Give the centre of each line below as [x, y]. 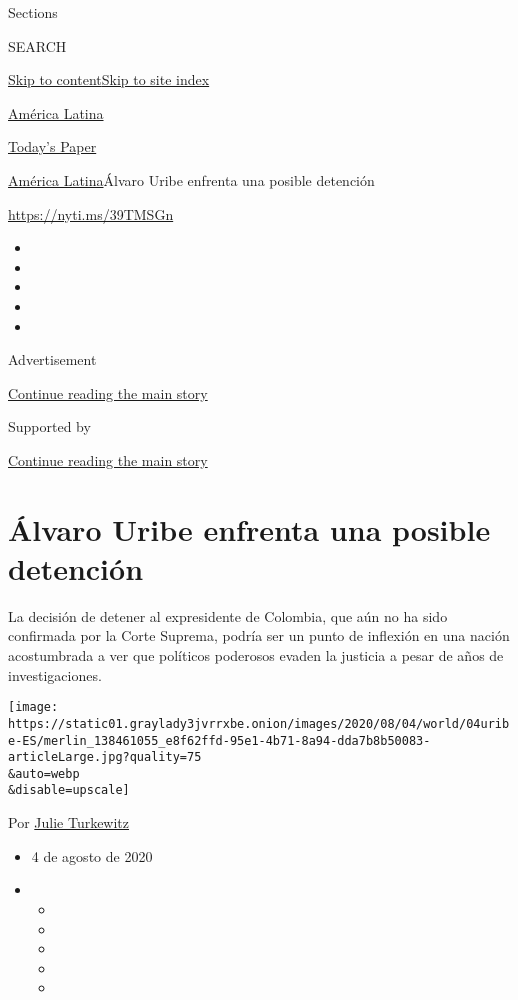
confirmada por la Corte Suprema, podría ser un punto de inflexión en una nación [259, 635]
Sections [33, 12]
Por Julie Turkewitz [69, 822]
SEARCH [37, 45]
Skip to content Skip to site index [109, 79]
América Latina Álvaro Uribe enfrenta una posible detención [191, 179]
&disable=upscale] [69, 790]
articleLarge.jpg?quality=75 [105, 757]
